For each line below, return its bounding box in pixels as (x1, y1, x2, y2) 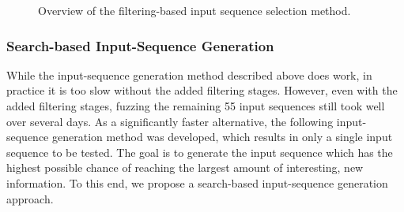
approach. (6, 190, 54, 206)
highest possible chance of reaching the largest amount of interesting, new (6, 159, 364, 176)
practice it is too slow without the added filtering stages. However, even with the (6, 82, 398, 99)
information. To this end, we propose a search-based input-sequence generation (6, 174, 388, 191)
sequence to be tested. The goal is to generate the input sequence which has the (6, 143, 393, 160)
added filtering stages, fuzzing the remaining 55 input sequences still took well (6, 98, 385, 113)
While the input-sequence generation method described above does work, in (6, 66, 372, 83)
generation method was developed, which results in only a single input (52, 128, 393, 145)
